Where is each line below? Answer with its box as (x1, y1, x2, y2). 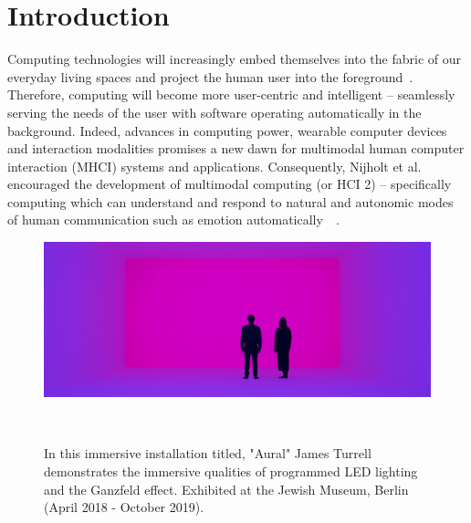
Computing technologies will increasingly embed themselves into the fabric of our (7, 49, 462, 68)
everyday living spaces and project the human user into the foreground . (7, 67, 413, 86)
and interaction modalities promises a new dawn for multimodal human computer (7, 139, 465, 158)
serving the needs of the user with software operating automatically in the (7, 102, 422, 121)
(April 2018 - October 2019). (44, 497, 204, 517)
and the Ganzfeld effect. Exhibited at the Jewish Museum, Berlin (44, 479, 409, 498)
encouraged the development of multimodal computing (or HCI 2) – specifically (7, 174, 452, 194)
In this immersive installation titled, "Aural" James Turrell (44, 444, 372, 463)
